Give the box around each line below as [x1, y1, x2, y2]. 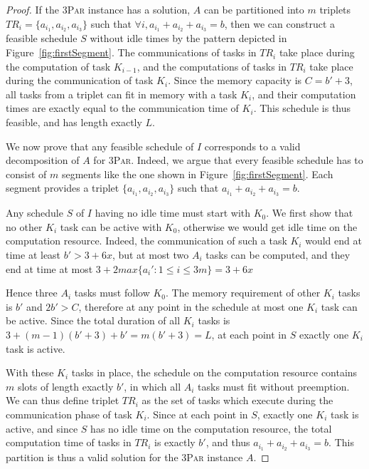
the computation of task [6, 58, 111, 73]
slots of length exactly [17, 378, 114, 393]
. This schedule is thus [253, 100, 351, 115]
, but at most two [112, 247, 189, 262]
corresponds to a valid [204, 138, 301, 153]
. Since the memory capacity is [168, 73, 302, 88]
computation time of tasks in [6, 435, 132, 450]
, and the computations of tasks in [137, 58, 287, 73]
